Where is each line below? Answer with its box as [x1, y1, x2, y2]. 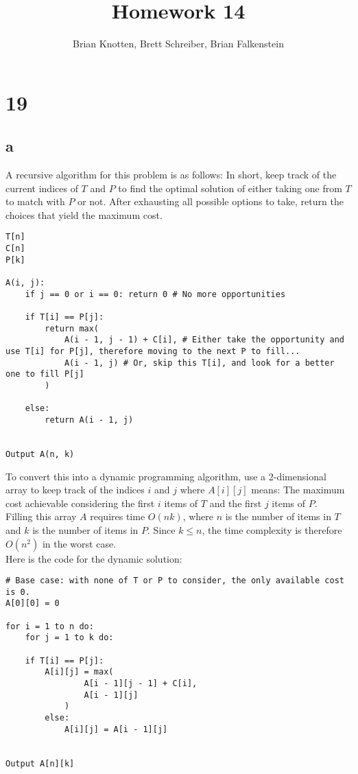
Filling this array [5, 509, 77, 524]
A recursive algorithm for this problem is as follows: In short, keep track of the [5, 167, 337, 182]
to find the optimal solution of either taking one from [118, 180, 342, 195]
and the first [209, 495, 262, 510]
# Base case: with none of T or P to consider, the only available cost [5, 576, 344, 586]
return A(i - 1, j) [45, 414, 134, 425]
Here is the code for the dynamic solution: [5, 551, 182, 565]
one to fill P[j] [5, 369, 84, 379]
